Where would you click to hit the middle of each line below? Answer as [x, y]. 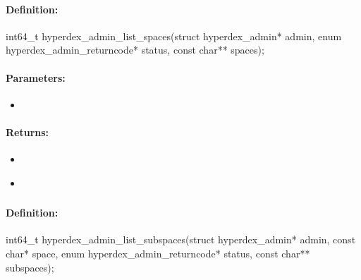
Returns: [27, 132]
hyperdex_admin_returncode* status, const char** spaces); [135, 50]
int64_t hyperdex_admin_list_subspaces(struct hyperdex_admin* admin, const [181, 239]
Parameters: [36, 77]
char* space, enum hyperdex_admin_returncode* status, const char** [158, 254]
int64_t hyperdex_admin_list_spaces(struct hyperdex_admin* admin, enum [174, 36]
